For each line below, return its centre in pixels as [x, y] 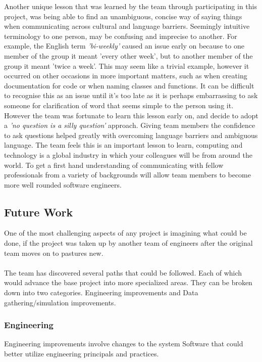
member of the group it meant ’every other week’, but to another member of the [128, 55]
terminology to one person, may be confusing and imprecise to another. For [121, 36]
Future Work [39, 212]
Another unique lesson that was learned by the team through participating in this [131, 6]
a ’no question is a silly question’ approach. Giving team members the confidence [130, 125]
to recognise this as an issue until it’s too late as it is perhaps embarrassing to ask [131, 95]
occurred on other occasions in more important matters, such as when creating [126, 76]
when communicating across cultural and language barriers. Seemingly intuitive [127, 26]
